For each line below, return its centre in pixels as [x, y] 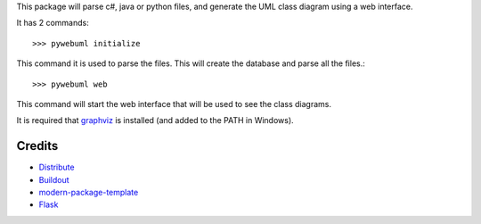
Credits [37, 146]
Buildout [54, 179]
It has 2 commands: [53, 23]
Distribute [57, 167]
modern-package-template [89, 193]
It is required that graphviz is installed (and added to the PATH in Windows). [155, 120]
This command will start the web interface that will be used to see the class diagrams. [174, 104]
